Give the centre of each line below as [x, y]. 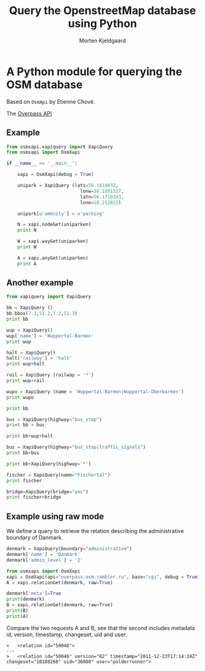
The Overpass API [29, 113]
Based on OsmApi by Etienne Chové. [51, 101]
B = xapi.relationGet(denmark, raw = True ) [60, 605]
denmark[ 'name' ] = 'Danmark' [43, 554]
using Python [103, 24]
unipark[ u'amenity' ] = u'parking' [61, 214]
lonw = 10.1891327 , [102, 191]
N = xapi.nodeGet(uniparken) [54, 225]
